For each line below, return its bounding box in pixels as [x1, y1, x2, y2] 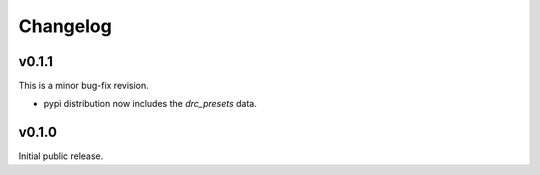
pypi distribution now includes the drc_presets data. [43, 98, 257, 110]
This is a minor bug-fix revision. [18, 80, 149, 92]
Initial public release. [18, 150, 104, 162]
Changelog [18, 15, 112, 37]
